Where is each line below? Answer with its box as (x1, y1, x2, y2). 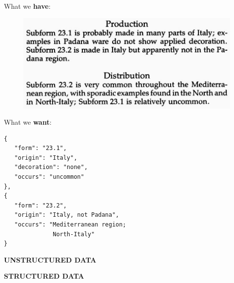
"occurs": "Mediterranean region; (14, 221, 126, 228)
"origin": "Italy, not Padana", (14, 211, 119, 219)
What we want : (4, 117, 52, 127)
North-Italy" (53, 230, 95, 238)
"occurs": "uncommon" (14, 173, 84, 181)
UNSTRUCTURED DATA (4, 254, 97, 264)
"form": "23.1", (14, 145, 67, 152)
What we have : (4, 1, 51, 11)
